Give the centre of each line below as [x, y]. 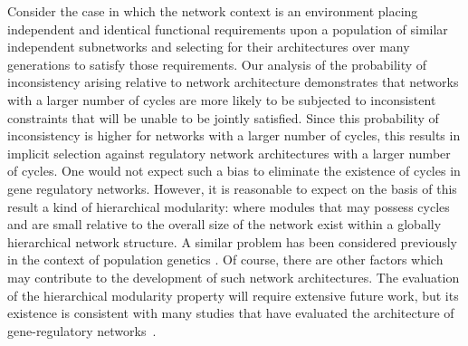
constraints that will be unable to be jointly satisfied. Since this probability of [223, 117]
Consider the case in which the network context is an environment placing [213, 11]
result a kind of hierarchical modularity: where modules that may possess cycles [229, 206]
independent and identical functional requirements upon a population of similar [228, 29]
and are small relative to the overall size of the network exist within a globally [224, 224]
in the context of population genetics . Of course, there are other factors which [225, 259]
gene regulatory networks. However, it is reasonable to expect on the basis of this [232, 188]
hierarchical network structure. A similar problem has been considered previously [232, 241]
